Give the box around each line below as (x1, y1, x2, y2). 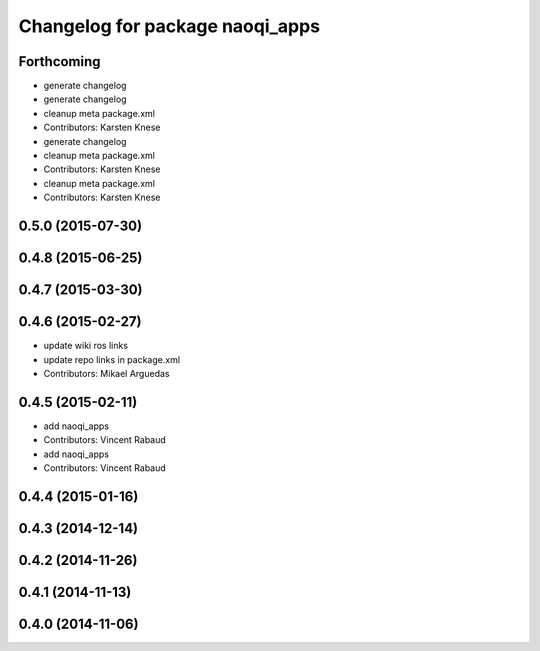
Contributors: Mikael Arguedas (43, 367, 170, 379)
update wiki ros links (43, 340, 129, 352)
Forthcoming (18, 53, 101, 70)
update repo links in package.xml (43, 353, 180, 365)
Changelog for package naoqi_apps (18, 15, 320, 37)
